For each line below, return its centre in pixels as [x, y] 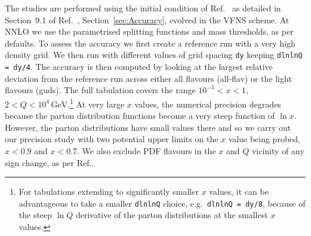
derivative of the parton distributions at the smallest [172, 215]
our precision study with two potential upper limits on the [112, 139]
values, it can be [239, 191]
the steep [36, 215]
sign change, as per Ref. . [50, 162]
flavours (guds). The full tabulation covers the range [100, 90]
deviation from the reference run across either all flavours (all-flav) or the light [148, 78]
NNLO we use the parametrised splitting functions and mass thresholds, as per [149, 31]
